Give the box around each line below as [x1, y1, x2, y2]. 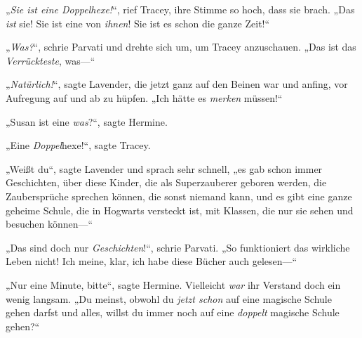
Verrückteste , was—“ [6, 53, 95, 67]
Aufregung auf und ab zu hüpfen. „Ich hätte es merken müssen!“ [6, 90, 283, 105]
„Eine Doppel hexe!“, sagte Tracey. [6, 138, 151, 152]
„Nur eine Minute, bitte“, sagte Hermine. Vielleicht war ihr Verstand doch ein [6, 277, 341, 292]
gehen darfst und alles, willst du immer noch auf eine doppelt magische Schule [6, 305, 340, 320]
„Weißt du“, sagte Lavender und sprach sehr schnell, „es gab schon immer [6, 161, 323, 176]
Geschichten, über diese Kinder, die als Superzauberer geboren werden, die [6, 175, 327, 190]
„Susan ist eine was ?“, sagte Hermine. [6, 114, 168, 129]
